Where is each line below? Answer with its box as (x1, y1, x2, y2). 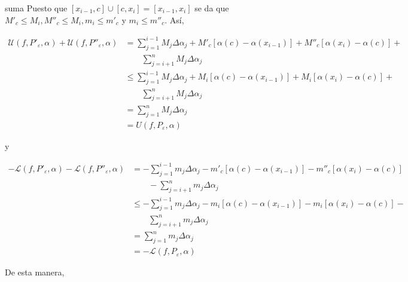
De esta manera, (5, 266, 65, 278)
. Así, (165, 13, 184, 26)
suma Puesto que (5, 2, 68, 14)
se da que (194, 2, 229, 14)
